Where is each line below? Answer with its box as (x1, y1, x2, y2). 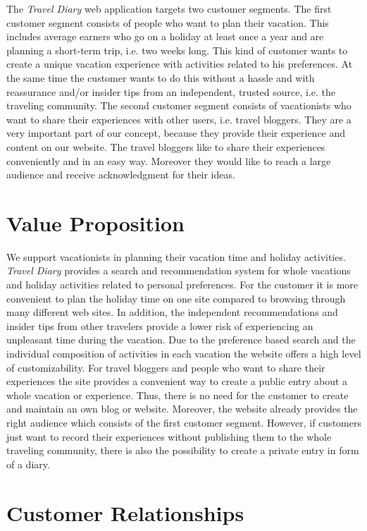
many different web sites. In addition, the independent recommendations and (6, 305, 338, 319)
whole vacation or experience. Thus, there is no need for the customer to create (6, 387, 349, 402)
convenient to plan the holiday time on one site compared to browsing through (6, 291, 346, 305)
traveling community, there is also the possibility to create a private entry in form (6, 443, 359, 458)
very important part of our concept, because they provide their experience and (6, 126, 346, 140)
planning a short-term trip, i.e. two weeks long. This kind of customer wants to (6, 42, 348, 57)
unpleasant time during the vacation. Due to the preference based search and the (6, 332, 356, 347)
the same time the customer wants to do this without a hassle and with (6, 70, 315, 85)
